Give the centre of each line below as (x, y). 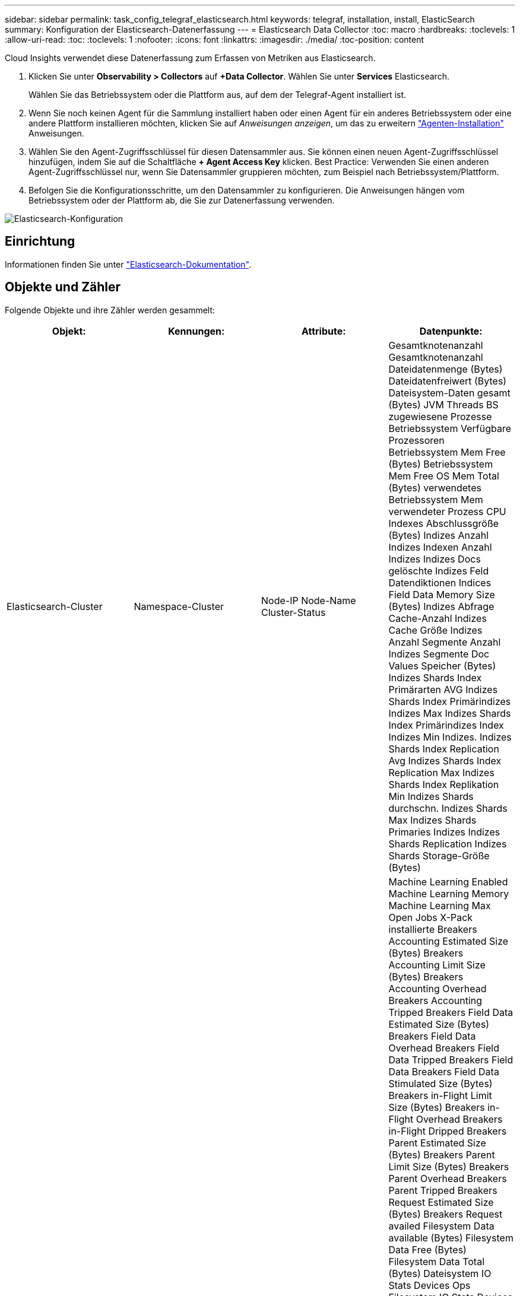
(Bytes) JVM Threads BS (443, 404)
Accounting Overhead (437, 988)
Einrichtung (40, 242)
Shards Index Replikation (444, 784)
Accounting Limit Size (437, 965)
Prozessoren (416, 440)
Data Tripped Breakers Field (451, 1060)
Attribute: (324, 331)
